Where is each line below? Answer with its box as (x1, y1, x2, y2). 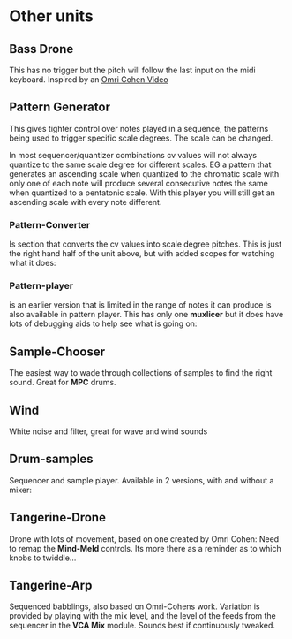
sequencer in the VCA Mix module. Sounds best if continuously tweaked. (9, 620, 276, 631)
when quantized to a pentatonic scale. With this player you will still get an (9, 187, 276, 198)
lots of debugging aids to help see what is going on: (9, 318, 198, 329)
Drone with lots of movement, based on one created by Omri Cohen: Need (9, 533, 280, 544)
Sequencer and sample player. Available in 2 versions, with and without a (9, 475, 274, 485)
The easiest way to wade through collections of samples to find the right (9, 368, 273, 378)
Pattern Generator (9, 100, 110, 115)
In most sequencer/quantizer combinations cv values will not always (9, 149, 258, 160)
